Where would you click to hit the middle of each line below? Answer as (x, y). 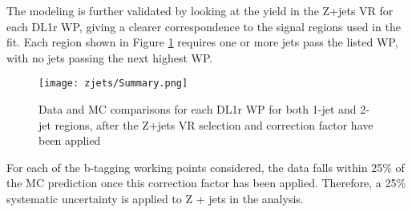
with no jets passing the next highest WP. (110, 57)
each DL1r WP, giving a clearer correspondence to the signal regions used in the (204, 26)
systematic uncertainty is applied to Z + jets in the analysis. (155, 198)
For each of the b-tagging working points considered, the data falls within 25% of (206, 167)
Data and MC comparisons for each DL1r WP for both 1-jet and (198, 109)
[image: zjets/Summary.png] (113, 84)
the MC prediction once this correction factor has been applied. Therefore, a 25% (206, 183)
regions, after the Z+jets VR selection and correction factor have (214, 124)
